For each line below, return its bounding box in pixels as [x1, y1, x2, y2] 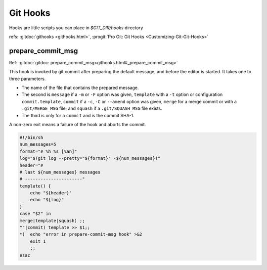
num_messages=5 [19, 141, 56, 147]
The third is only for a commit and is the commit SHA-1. [21, 112, 134, 118]
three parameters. [9, 76, 46, 82]
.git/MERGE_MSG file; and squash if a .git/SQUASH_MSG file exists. [21, 105, 163, 111]
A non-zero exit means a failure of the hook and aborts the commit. [9, 121, 146, 127]
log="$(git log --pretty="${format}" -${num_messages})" [19, 156, 161, 161]
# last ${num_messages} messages [19, 169, 101, 175]
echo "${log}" [30, 197, 64, 203]
